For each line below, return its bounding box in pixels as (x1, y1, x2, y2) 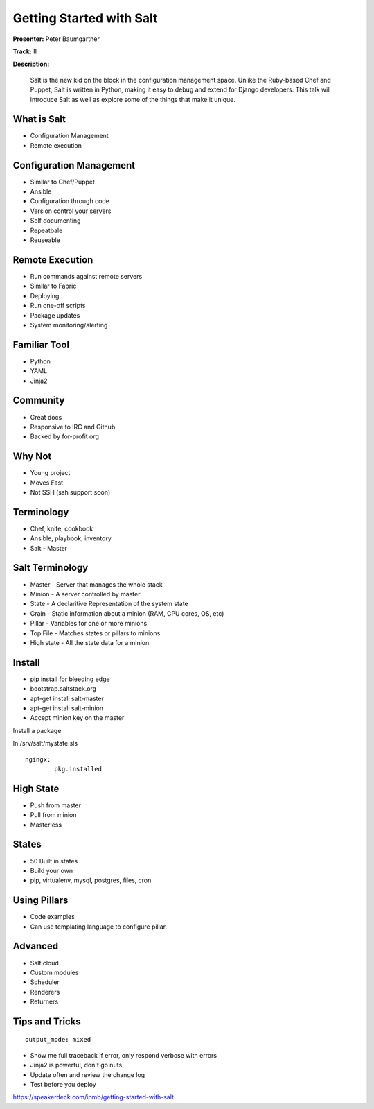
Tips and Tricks (12, 1015, 81, 1027)
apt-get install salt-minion (30, 704, 104, 712)
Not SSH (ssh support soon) (30, 488, 111, 496)
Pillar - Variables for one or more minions (30, 619, 148, 628)
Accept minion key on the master (30, 714, 125, 722)
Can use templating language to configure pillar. (30, 922, 168, 931)
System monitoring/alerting (30, 320, 108, 329)
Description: (12, 60, 50, 69)
